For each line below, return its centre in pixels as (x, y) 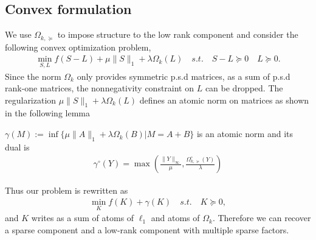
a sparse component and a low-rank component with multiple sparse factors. (147, 229)
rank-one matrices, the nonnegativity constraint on (100, 88)
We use (18, 34)
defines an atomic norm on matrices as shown (224, 100)
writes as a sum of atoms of (83, 218)
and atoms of (175, 218)
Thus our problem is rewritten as (67, 190)
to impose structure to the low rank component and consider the (178, 34)
